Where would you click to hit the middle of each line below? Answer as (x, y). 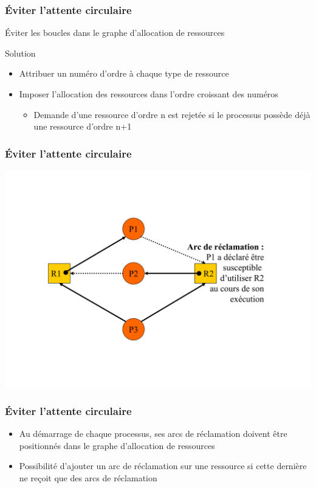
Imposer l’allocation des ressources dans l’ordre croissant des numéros (149, 94)
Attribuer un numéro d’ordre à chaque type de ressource (124, 73)
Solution (20, 53)
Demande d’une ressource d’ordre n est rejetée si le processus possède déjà (172, 114)
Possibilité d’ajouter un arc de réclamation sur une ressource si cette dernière (163, 466)
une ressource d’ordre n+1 (83, 126)
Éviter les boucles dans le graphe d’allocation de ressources (115, 33)
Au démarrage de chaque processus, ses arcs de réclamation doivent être (153, 434)
